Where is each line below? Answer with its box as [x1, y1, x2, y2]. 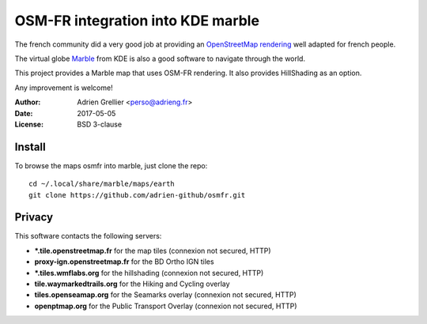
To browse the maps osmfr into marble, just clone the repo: [14, 160, 208, 170]
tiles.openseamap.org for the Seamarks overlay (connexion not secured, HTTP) [34, 290, 297, 300]
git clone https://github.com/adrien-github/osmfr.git [28, 190, 246, 199]
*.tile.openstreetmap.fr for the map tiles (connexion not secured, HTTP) [34, 246, 272, 255]
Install [14, 140, 47, 153]
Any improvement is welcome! [14, 83, 114, 92]
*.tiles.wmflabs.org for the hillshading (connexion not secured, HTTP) [34, 268, 264, 277]
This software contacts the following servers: [14, 232, 162, 241]
